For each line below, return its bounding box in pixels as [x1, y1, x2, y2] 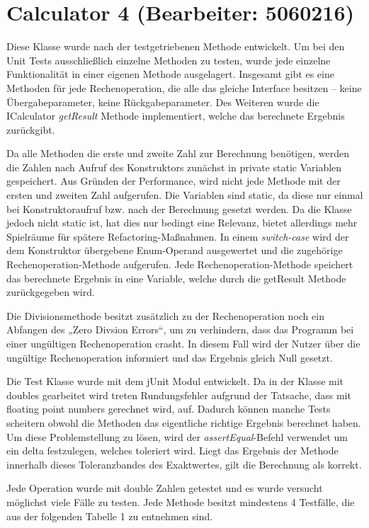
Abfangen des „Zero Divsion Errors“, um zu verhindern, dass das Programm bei [6, 322, 354, 337]
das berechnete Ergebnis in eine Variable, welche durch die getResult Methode [6, 270, 346, 285]
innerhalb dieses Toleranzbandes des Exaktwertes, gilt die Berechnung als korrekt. [6, 457, 362, 471]
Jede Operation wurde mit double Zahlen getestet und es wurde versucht [6, 481, 323, 495]
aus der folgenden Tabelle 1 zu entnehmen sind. [6, 508, 213, 523]
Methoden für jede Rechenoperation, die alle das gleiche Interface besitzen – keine [6, 80, 362, 95]
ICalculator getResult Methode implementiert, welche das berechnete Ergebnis [6, 108, 345, 123]
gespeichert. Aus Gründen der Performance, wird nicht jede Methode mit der [6, 173, 341, 188]
